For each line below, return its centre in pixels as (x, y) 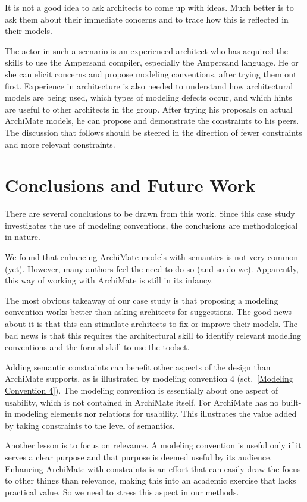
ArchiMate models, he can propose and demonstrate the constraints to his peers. (152, 121)
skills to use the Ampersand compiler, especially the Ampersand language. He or (152, 62)
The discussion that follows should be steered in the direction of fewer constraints (153, 132)
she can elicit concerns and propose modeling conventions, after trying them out (151, 74)
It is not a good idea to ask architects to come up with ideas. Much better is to (149, 7)
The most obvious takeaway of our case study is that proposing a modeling (142, 300)
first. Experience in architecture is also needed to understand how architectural (149, 85)
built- (291, 402)
